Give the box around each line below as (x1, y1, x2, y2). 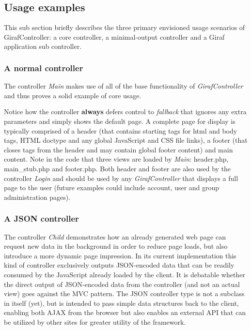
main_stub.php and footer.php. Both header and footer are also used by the (4, 163, 231, 173)
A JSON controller (4, 212, 79, 225)
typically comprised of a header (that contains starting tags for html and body (4, 125, 237, 135)
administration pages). (4, 192, 71, 202)
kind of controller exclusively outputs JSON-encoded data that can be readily (4, 260, 235, 270)
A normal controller (4, 61, 83, 74)
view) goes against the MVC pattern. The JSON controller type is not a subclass (4, 288, 245, 299)
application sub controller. (4, 41, 82, 51)
